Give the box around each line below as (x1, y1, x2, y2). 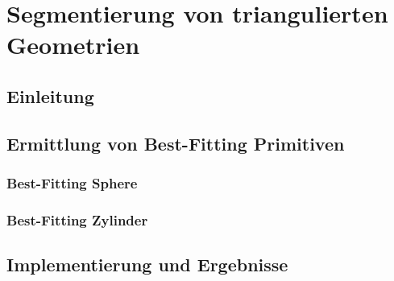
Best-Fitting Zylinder (6, 209, 148, 229)
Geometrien (6, 28, 140, 61)
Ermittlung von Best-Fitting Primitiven (6, 130, 345, 155)
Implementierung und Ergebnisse (6, 252, 288, 277)
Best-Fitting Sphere (6, 173, 138, 193)
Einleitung (6, 83, 94, 108)
